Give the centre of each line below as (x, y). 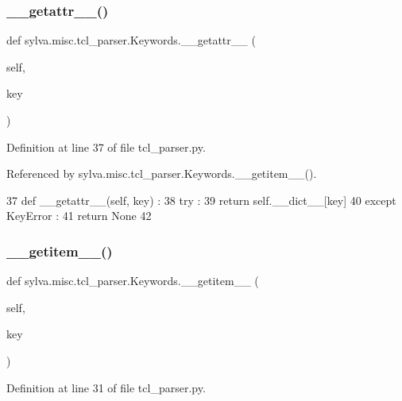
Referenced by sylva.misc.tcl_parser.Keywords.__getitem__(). (162, 174)
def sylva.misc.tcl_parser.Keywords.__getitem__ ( (133, 281)
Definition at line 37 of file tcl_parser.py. (106, 147)
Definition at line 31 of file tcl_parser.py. (106, 387)
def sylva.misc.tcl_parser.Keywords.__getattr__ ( (131, 40)
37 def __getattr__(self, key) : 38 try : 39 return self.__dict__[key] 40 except (201, 200)
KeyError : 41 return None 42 (79, 216)
